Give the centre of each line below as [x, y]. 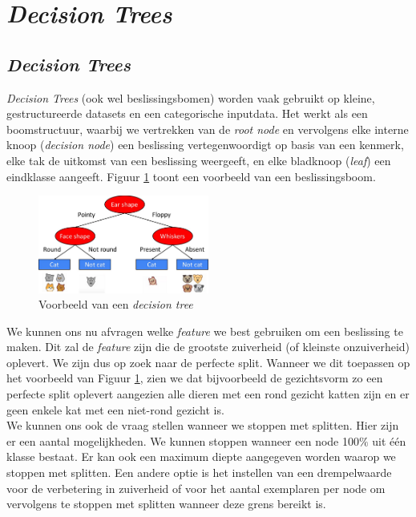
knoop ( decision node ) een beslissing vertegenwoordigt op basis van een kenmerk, [205, 145]
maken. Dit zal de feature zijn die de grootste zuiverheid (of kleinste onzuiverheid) [208, 347]
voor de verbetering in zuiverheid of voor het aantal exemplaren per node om [196, 488]
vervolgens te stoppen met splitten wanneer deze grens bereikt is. [166, 504]
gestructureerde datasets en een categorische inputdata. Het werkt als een [187, 113]
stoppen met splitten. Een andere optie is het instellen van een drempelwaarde [199, 473]
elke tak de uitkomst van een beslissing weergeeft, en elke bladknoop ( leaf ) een [199, 160]
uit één [389, 440]
